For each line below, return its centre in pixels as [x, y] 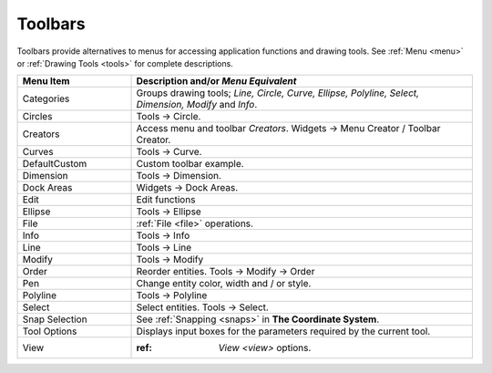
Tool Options [50, 331]
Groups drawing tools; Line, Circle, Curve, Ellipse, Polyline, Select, [277, 93]
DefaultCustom [55, 164]
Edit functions [166, 200]
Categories [46, 98]
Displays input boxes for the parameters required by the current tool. [283, 331]
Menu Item [46, 81]
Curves [38, 152]
